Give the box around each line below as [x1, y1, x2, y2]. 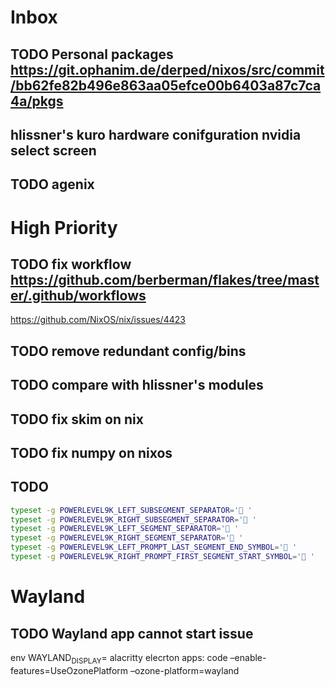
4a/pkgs [10, 92, 64, 110]
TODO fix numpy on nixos [10, 444, 173, 461]
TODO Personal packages [10, 46, 174, 63]
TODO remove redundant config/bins [10, 342, 247, 360]
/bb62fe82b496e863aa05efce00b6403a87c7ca [10, 77, 322, 94]
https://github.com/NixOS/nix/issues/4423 [10, 314, 186, 326]
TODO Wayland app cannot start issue [10, 625, 254, 642]
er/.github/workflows [10, 287, 147, 304]
